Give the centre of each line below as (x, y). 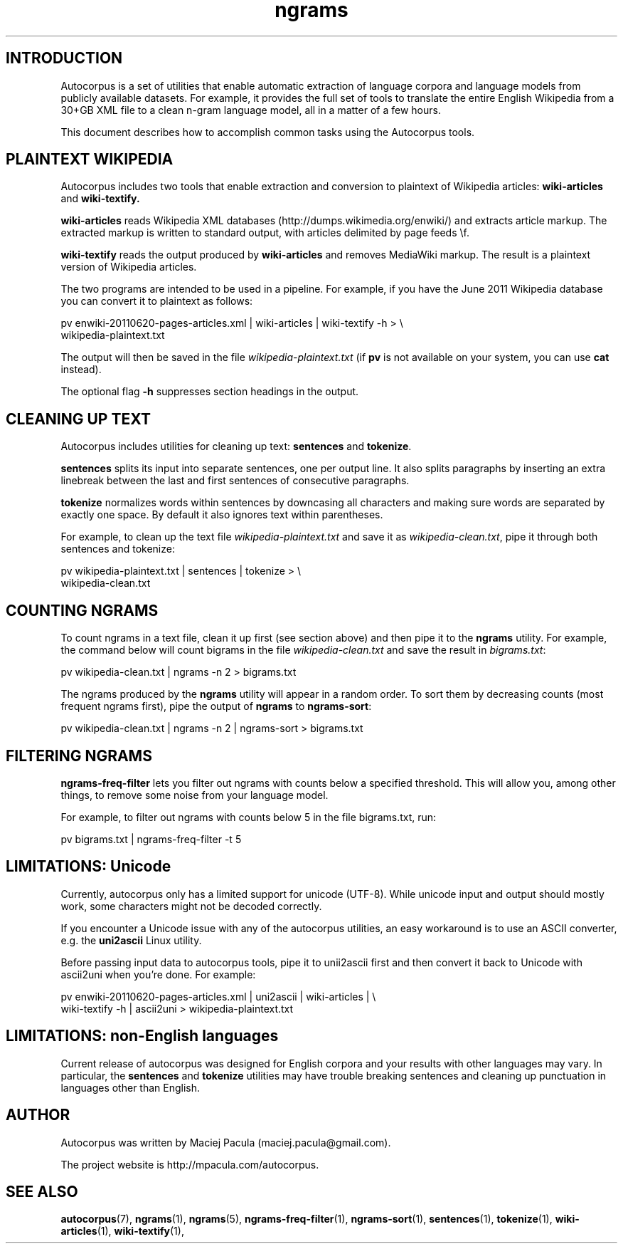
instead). (81, 370)
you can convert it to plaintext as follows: (157, 301)
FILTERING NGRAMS (79, 756)
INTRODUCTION (64, 58)
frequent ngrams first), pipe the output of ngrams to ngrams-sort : (216, 706)
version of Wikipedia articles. (129, 267)
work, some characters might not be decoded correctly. (191, 906)
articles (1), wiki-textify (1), (122, 1231)
